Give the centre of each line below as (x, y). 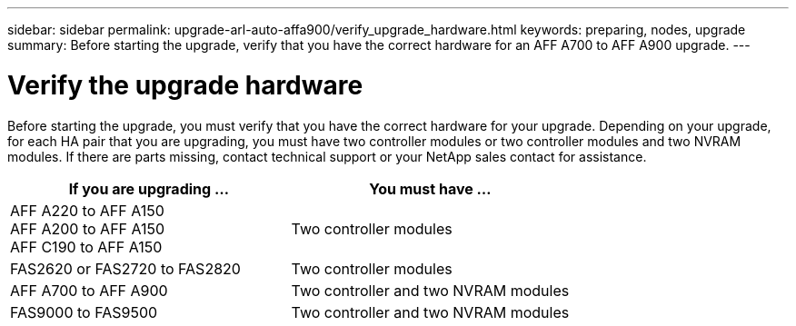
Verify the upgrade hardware (185, 85)
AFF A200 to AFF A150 (88, 228)
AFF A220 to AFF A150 (87, 210)
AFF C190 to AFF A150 (86, 247)
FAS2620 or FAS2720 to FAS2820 (125, 268)
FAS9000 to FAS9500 (84, 312)
